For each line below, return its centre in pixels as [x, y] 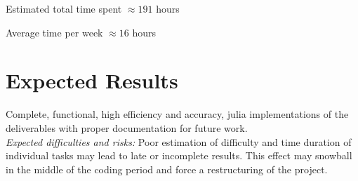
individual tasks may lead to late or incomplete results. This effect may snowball [179, 155]
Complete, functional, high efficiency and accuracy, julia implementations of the [177, 114]
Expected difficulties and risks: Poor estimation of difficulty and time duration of [179, 141]
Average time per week [54, 32]
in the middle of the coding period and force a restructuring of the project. [167, 169]
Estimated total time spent [64, 8]
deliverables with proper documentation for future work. [127, 127]
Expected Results [92, 80]
